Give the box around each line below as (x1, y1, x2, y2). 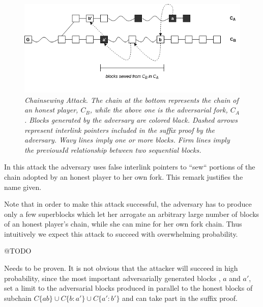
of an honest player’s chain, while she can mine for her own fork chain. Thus (4, 218, 242, 229)
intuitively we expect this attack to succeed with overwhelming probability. (4, 228, 238, 239)
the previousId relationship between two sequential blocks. (24, 144, 201, 155)
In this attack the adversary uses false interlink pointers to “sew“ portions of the (4, 161, 255, 172)
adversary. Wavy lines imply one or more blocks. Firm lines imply (24, 134, 230, 145)
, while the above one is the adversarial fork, (90, 104, 228, 115)
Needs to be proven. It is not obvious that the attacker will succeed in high (4, 263, 238, 273)
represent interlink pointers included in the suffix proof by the (24, 124, 215, 135)
